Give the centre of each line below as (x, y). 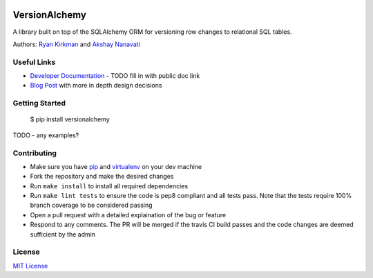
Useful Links (34, 62)
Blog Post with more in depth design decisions (96, 86)
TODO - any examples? (46, 135)
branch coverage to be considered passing (91, 205)
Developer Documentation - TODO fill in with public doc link (115, 76)
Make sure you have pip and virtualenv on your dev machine (116, 166)
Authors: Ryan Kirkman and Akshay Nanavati (77, 44)
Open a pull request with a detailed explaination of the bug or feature (128, 215)
